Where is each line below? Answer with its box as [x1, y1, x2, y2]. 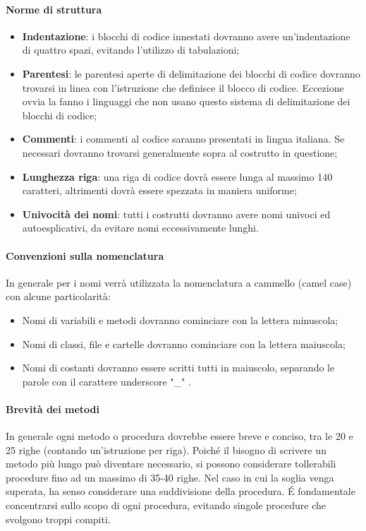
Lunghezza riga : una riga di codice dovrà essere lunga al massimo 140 [22, 169, 333, 184]
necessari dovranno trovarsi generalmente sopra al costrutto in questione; [22, 145, 338, 160]
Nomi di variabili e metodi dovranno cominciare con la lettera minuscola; [22, 312, 338, 327]
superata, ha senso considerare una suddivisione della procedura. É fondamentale [6, 484, 355, 499]
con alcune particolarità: [6, 289, 111, 304]
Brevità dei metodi [6, 401, 99, 416]
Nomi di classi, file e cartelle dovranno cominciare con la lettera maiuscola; [22, 336, 346, 351]
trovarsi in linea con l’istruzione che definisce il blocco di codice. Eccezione [22, 80, 344, 95]
